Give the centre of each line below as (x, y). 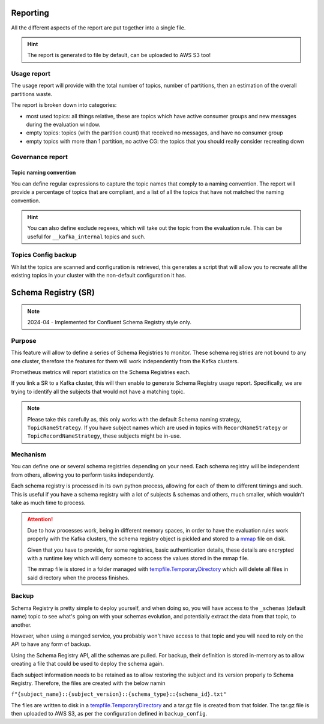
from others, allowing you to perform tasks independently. (83, 475)
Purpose (24, 340)
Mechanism (29, 454)
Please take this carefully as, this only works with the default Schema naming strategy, (134, 419)
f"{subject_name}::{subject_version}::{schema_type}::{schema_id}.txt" (119, 694)
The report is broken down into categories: (64, 105)
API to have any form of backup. (51, 644)
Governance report (40, 157)
